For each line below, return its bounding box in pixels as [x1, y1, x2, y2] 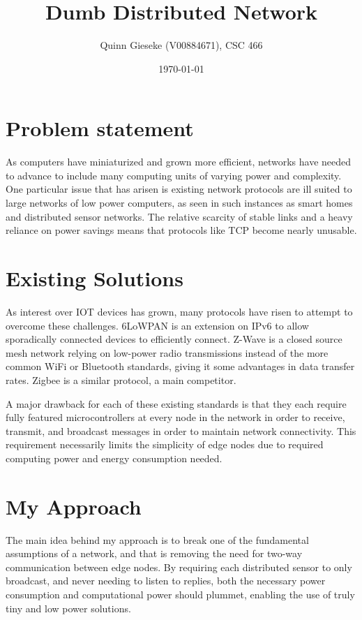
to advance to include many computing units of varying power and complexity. [6, 168, 342, 182]
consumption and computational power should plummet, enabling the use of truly [6, 586, 355, 601]
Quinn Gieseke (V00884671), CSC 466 [100, 38, 263, 52]
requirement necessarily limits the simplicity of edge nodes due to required [6, 437, 324, 452]
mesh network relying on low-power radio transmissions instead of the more [6, 345, 329, 360]
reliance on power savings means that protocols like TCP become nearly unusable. [6, 223, 357, 237]
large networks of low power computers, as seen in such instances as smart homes [6, 195, 353, 210]
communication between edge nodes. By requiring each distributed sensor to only [6, 559, 352, 574]
